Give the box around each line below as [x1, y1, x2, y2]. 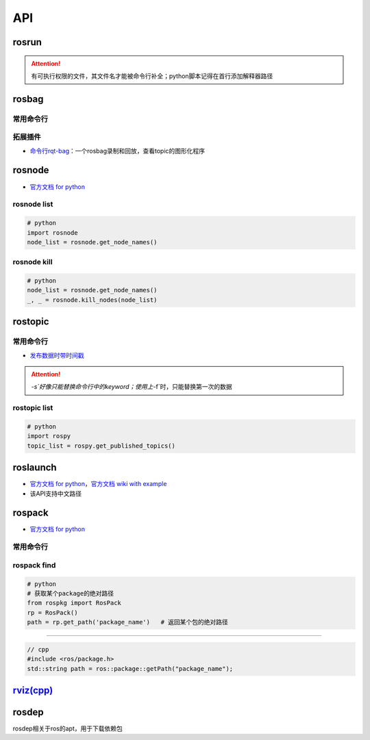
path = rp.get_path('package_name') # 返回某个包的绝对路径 [27, 618, 229, 626]
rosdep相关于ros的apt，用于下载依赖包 [12, 724, 123, 732]
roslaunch [12, 462, 58, 474]
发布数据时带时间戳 [29, 351, 84, 359]
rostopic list [12, 403, 53, 413]
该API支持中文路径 [29, 489, 82, 498]
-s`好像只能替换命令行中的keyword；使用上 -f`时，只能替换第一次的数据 [31, 383, 232, 391]
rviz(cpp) [12, 685, 53, 696]
